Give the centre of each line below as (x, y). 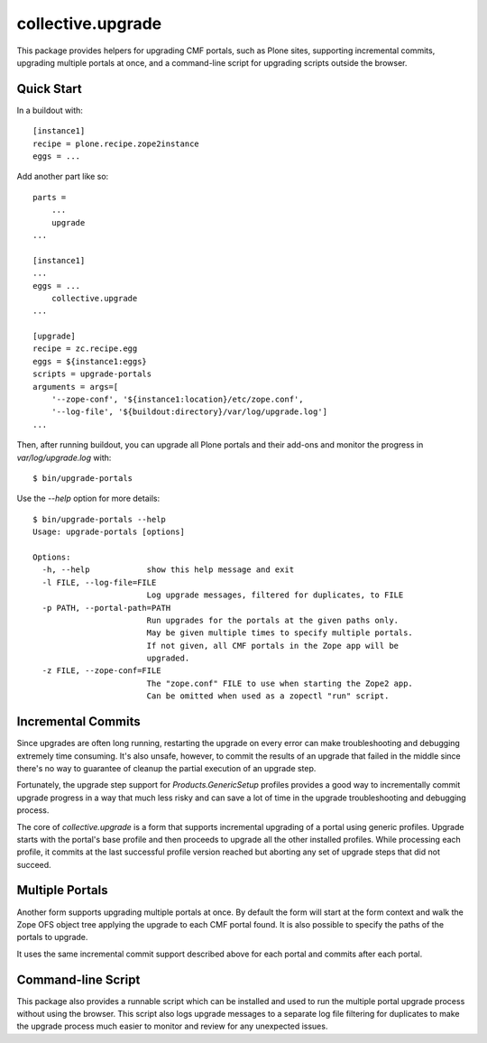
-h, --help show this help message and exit (168, 570)
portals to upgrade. (52, 937)
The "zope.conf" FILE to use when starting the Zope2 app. (280, 683)
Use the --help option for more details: (88, 498)
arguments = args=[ (76, 387)
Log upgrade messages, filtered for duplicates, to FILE (275, 595)
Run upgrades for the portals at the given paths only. (273, 620)
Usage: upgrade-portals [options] (109, 532)
